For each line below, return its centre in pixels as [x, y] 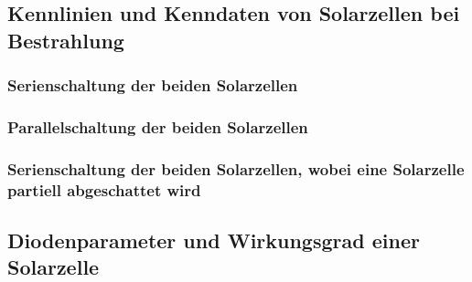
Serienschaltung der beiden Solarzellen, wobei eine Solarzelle [236, 168]
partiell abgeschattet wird [104, 189]
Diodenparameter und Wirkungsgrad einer [214, 240]
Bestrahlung [66, 40]
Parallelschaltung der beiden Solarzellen [158, 126]
